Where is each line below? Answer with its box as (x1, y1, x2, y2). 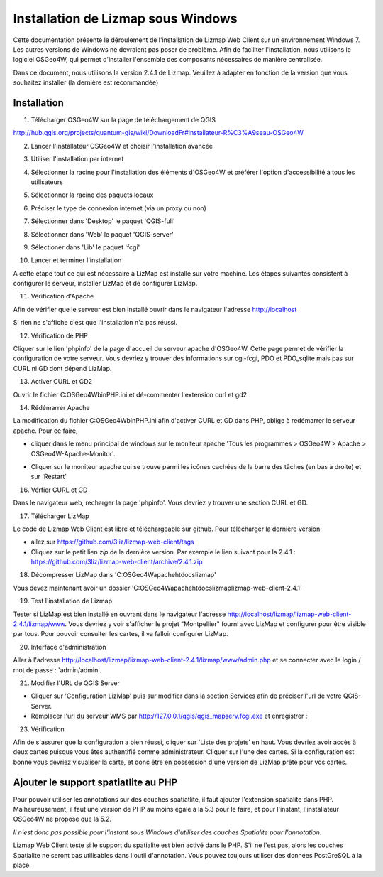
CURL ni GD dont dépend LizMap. (13, 364, 112, 372)
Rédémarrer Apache (30, 404, 90, 411)
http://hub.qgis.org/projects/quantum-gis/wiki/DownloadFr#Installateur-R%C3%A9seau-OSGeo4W (13, 129, 304, 137)
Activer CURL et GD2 (30, 377, 92, 386)
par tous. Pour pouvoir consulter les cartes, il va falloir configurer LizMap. (13, 630, 228, 638)
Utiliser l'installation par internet (30, 155, 124, 163)
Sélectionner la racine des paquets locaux (30, 190, 154, 199)
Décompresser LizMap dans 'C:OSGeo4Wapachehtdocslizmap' (30, 571, 216, 579)
